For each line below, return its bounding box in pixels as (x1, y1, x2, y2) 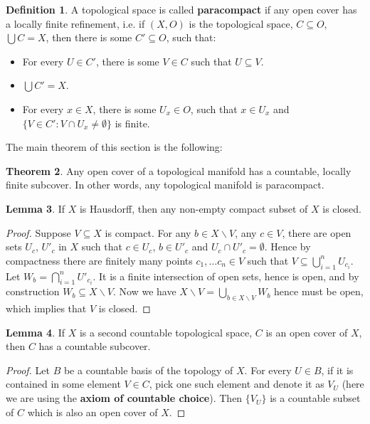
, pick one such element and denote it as (149, 376, 324, 391)
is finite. (115, 115, 150, 130)
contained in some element (6, 376, 121, 391)
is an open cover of (265, 324, 348, 339)
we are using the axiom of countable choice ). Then (6, 391, 243, 406)
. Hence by (264, 239, 311, 254)
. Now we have (113, 284, 176, 299)
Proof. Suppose (6, 225, 71, 240)
